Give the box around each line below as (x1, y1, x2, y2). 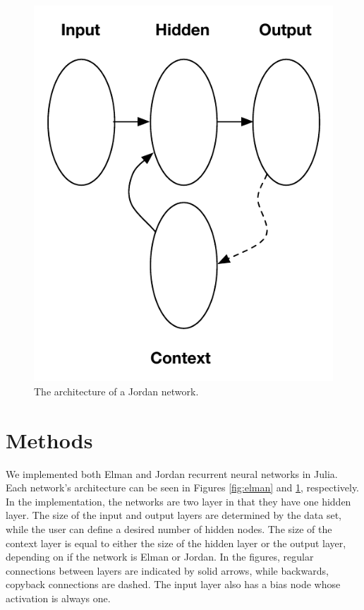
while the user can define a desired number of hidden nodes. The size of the (6, 521, 332, 536)
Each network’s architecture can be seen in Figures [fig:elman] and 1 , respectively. (6, 480, 360, 495)
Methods (6, 425, 93, 454)
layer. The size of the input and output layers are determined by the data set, (6, 508, 341, 522)
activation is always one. (6, 590, 111, 605)
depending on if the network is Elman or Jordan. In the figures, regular (6, 549, 314, 564)
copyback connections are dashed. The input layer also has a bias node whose (6, 577, 341, 592)
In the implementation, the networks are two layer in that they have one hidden (6, 494, 351, 508)
